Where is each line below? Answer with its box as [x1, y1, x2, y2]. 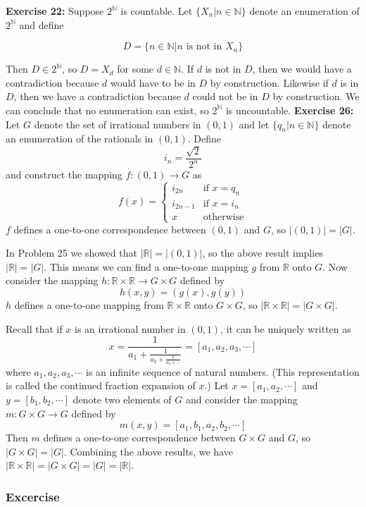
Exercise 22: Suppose [6, 4, 104, 18]
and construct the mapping [6, 167, 122, 182]
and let [239, 116, 270, 131]
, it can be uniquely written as [220, 321, 351, 336]
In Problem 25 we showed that [6, 245, 137, 260]
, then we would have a [252, 61, 352, 76]
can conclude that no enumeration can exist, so [6, 102, 209, 117]
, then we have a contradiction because [13, 89, 181, 104]
